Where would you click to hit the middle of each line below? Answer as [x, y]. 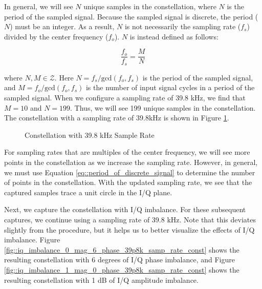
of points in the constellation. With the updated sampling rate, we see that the [128, 182]
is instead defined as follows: [174, 36]
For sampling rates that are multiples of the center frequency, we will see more [127, 152]
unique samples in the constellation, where [150, 6]
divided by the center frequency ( [56, 36]
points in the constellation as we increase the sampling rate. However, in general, [131, 162]
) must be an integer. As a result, [62, 26]
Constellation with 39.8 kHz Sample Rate [90, 135]
